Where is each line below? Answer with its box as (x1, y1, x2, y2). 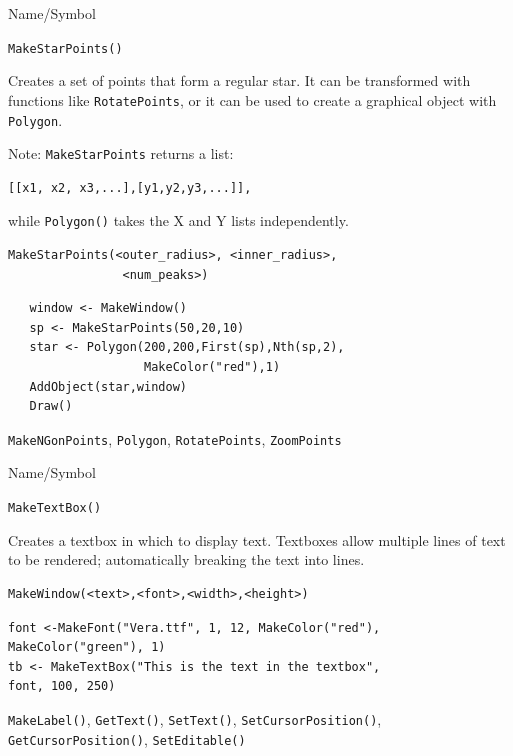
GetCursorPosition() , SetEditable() (8, 728, 246, 749)
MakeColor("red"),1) (144, 360, 281, 375)
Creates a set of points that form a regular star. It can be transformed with (8, 70, 471, 91)
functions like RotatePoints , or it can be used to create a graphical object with (8, 89, 497, 110)
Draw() (29, 399, 73, 414)
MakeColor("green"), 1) (8, 640, 166, 655)
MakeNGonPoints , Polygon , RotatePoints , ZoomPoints (8, 428, 342, 449)
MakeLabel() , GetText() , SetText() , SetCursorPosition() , (8, 708, 382, 729)
